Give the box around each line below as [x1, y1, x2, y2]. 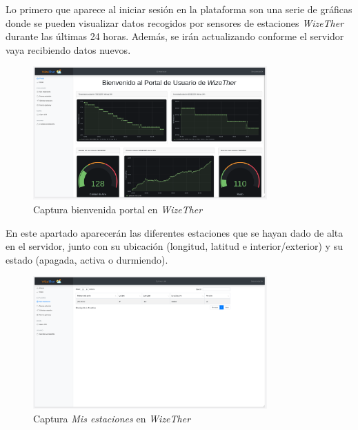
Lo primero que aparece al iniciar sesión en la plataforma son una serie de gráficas [6, 2, 352, 16]
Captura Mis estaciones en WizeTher [33, 411, 191, 426]
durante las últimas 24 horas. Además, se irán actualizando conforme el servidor [6, 29, 344, 43]
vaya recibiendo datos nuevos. [6, 42, 131, 57]
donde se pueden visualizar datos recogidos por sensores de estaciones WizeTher [6, 15, 344, 30]
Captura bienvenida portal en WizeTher [33, 202, 203, 217]
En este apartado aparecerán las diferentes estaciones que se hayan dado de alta [6, 225, 344, 240]
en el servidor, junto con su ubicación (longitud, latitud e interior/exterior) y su [6, 239, 343, 253]
